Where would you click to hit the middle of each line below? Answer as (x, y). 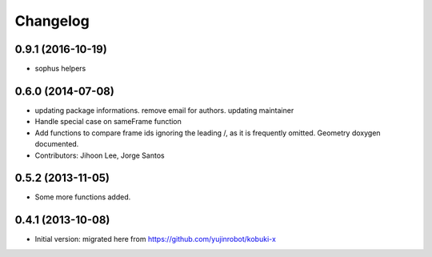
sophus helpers (60, 69)
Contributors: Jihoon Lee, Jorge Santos (100, 155)
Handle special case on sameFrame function (108, 122)
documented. (57, 144)
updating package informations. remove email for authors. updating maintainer (164, 110)
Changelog (52, 21)
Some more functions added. (83, 197)
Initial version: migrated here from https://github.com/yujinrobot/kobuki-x (155, 239)
